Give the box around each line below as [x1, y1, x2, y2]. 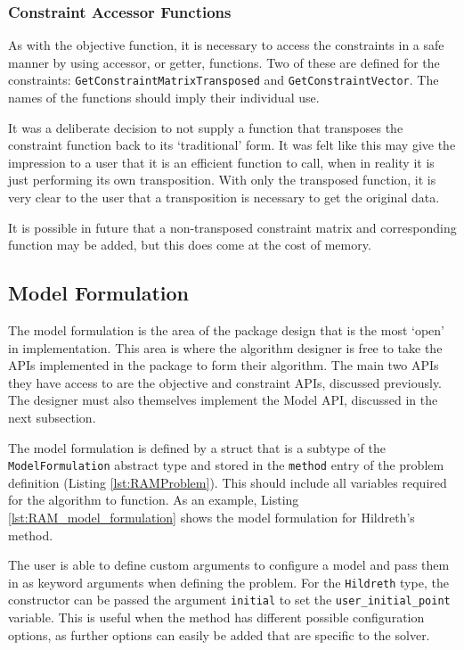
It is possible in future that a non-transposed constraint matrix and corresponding [8, 218, 457, 236]
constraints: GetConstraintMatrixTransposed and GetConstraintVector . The [8, 70, 439, 89]
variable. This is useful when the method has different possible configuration [8, 608, 425, 627]
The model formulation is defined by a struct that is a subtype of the [8, 438, 386, 457]
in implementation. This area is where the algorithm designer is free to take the [8, 338, 443, 357]
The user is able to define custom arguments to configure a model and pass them [8, 555, 450, 574]
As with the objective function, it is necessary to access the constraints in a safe [8, 36, 444, 54]
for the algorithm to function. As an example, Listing [8, 490, 299, 509]
